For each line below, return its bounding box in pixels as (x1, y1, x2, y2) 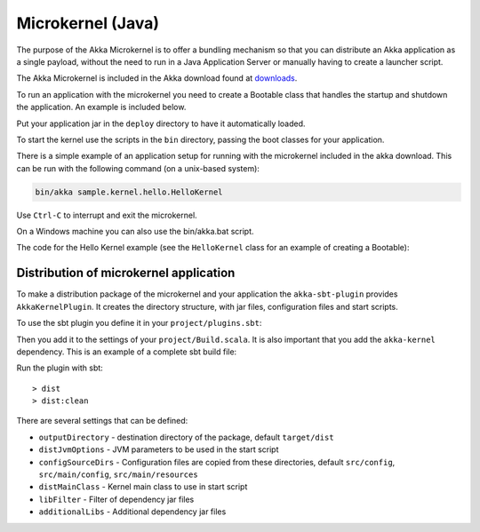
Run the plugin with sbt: (16, 362, 104, 373)
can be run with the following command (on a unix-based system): (16, 163, 260, 173)
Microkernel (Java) (16, 13, 160, 33)
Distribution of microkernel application (16, 266, 236, 281)
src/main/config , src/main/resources (38, 469, 199, 480)
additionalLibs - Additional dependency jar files (38, 506, 227, 517)
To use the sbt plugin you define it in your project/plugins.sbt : (16, 318, 262, 329)
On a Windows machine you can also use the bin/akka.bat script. (16, 226, 254, 237)
